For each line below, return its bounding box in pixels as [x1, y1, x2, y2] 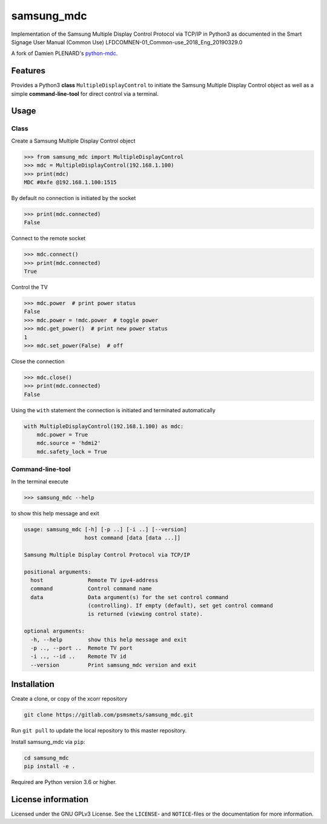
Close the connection [11, 358, 65, 365]
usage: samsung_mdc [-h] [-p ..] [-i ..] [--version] [24, 526, 187, 533]
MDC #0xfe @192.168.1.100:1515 [24, 179, 117, 186]
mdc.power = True [36, 431, 88, 438]
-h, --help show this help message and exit [30, 636, 187, 643]
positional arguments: [24, 568, 91, 575]
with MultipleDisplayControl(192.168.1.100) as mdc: [24, 423, 184, 430]
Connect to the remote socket [11, 235, 86, 242]
